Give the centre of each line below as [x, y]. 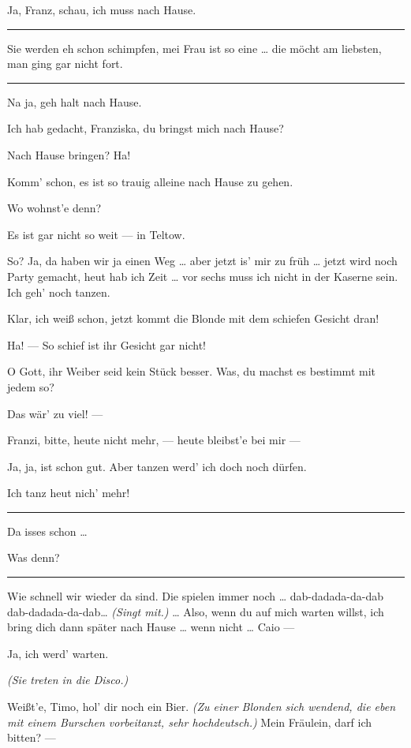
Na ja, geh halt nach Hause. [75, 101]
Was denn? [34, 557]
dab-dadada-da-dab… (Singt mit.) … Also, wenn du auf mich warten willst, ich [196, 611]
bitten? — [32, 737]
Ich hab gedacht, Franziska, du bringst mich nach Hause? [146, 128]
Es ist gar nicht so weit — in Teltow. [96, 234]
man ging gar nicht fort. [65, 64]
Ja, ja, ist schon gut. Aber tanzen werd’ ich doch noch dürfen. [157, 466]
